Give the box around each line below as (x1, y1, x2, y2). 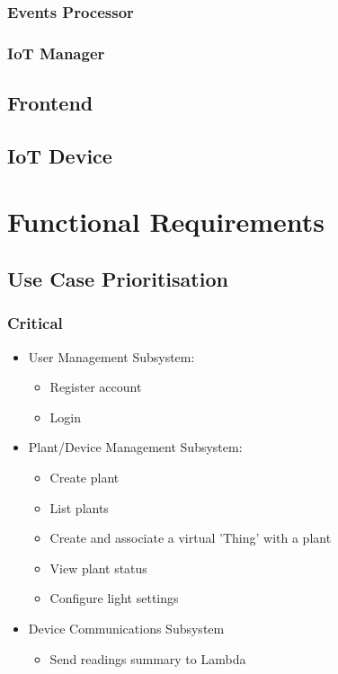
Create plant (49, 468, 120, 486)
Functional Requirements (7, 203, 325, 240)
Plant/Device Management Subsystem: (28, 438, 243, 457)
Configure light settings (49, 589, 179, 607)
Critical (7, 312, 63, 334)
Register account (49, 377, 142, 396)
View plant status (49, 558, 147, 577)
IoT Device (7, 141, 112, 169)
